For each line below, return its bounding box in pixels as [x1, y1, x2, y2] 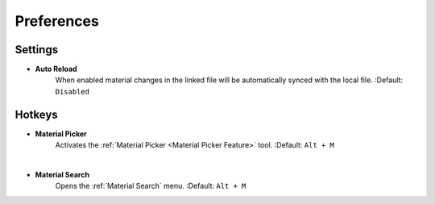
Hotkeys [14, 107, 58, 121]
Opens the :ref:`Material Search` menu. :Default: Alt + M [55, 181, 246, 191]
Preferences [14, 12, 100, 30]
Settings [14, 43, 59, 56]
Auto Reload [35, 65, 77, 74]
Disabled [55, 87, 90, 96]
